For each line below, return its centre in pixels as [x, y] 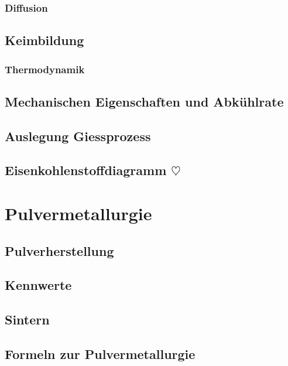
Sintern [27, 319]
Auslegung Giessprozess [78, 136]
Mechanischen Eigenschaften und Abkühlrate [144, 101]
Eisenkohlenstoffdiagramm [86, 170]
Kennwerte [38, 285]
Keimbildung [44, 40]
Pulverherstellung [59, 250]
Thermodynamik [45, 69]
